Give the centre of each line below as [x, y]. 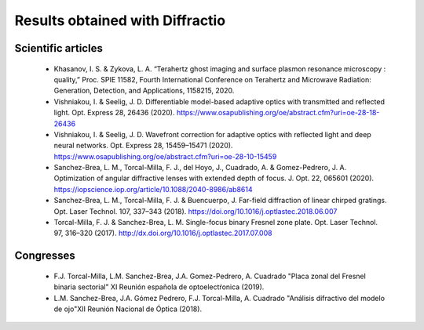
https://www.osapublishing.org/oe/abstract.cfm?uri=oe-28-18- [278, 113]
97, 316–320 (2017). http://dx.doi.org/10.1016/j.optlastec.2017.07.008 [163, 233]
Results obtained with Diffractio [120, 20]
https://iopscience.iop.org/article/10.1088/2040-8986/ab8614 [153, 189]
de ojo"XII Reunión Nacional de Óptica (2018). [128, 309]
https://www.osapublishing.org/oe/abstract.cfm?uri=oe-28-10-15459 [165, 156]
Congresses [45, 256]
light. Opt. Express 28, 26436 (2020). [114, 113]
